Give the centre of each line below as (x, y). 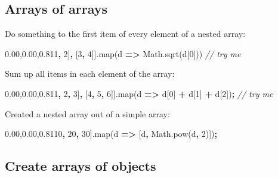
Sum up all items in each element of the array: (90, 74)
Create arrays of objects (81, 166)
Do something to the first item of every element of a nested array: (125, 34)
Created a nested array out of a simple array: (87, 113)
